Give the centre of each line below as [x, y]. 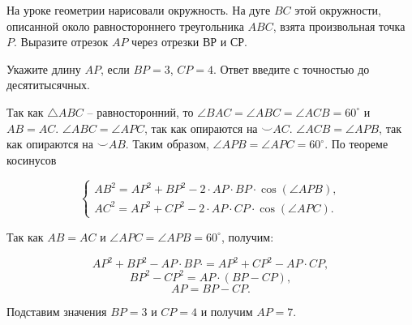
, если [115, 68]
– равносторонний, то [140, 111]
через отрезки [165, 42]
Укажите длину [44, 68]
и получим [227, 311]
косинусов [32, 159]
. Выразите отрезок [61, 42]
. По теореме [356, 144]
